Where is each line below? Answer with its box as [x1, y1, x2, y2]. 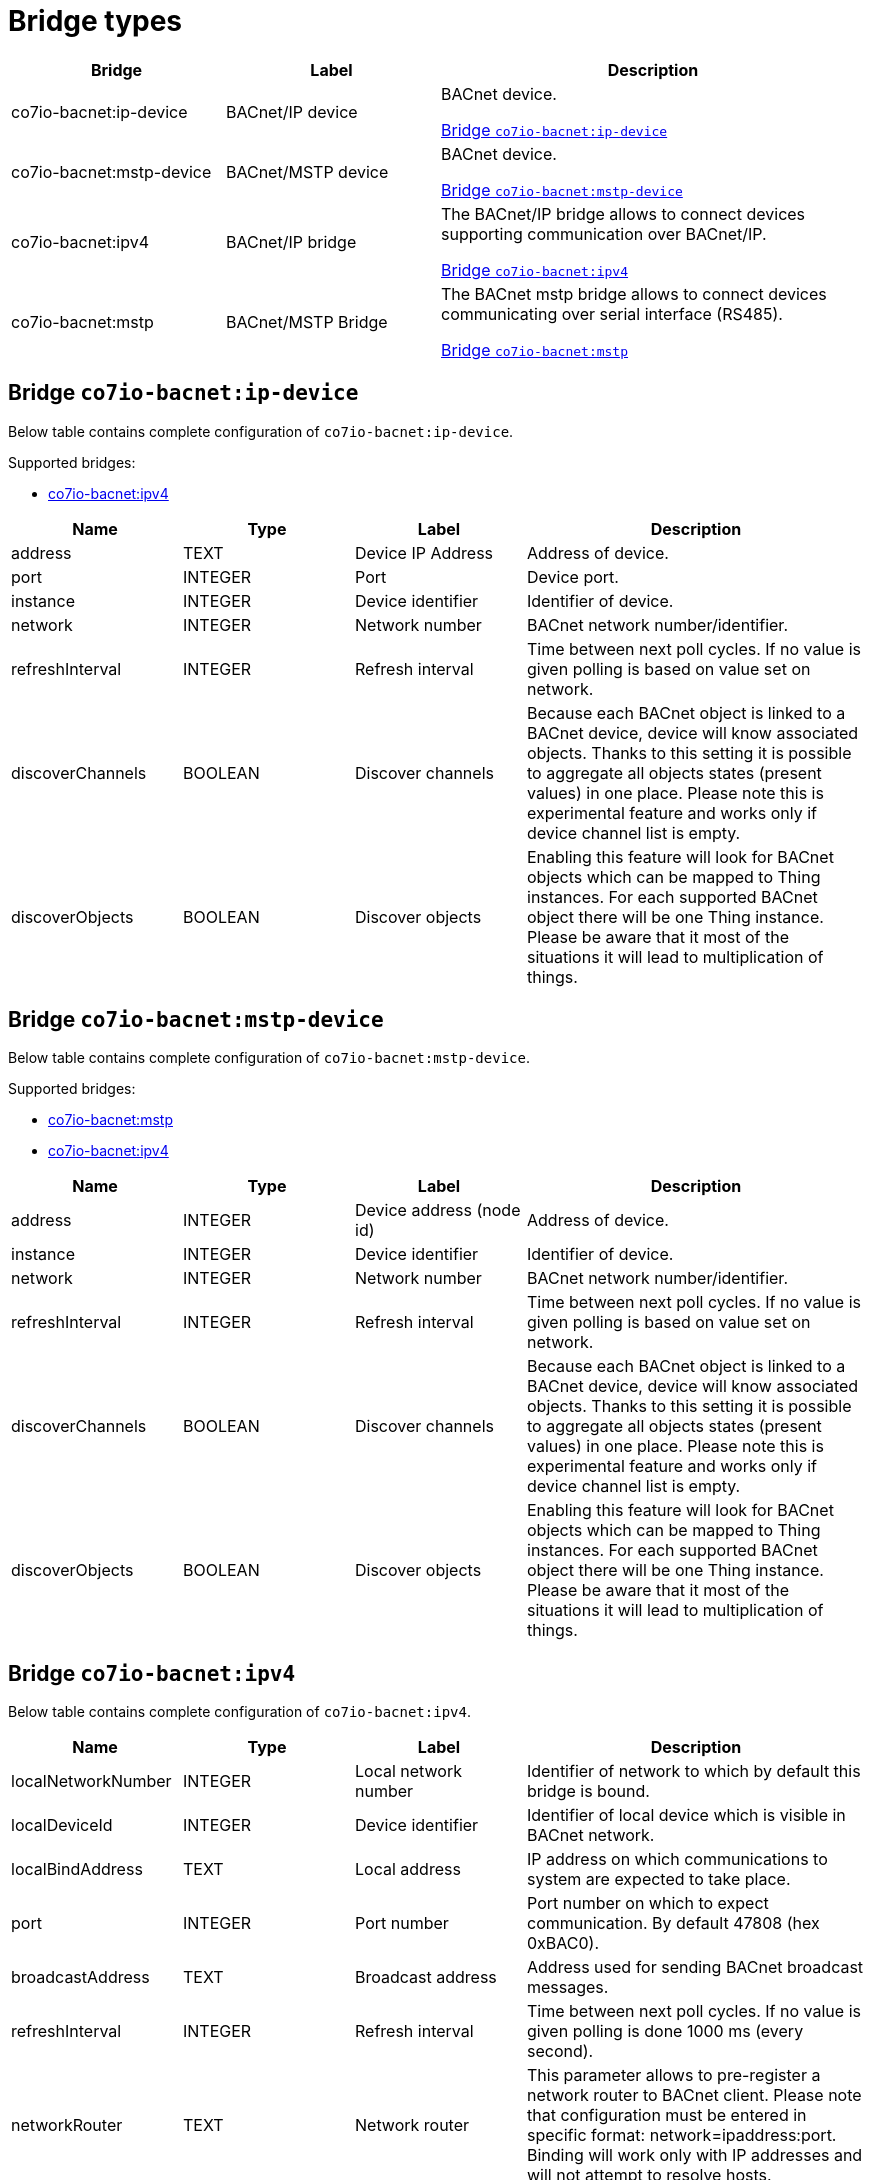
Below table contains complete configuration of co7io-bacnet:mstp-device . [8, 1049, 530, 1067]
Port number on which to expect [527, 1893, 769, 1914]
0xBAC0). [527, 1933, 600, 1954]
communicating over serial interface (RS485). [441, 303, 783, 324]
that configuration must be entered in [527, 2105, 807, 2126]
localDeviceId [11, 1815, 113, 1836]
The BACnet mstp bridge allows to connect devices [441, 283, 827, 304]
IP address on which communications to [527, 1849, 828, 1870]
